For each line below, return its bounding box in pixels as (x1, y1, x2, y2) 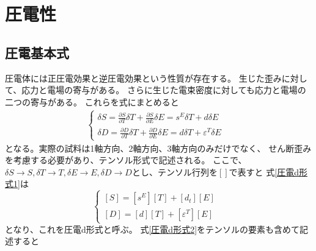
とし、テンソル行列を (131, 165, 218, 178)
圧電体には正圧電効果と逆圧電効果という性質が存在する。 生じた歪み (5, 71, 282, 84)
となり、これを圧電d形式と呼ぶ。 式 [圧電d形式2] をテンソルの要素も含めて (5, 222, 300, 235)
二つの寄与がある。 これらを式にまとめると (5, 95, 179, 108)
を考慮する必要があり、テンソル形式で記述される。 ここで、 (5, 154, 247, 166)
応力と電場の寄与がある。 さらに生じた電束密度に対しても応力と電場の (21, 83, 306, 96)
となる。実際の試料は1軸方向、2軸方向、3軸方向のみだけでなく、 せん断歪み (5, 141, 312, 154)
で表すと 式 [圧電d (229, 165, 299, 178)
